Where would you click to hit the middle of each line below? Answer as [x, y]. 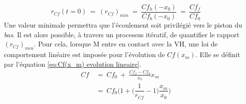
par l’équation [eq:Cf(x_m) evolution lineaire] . [73, 64]
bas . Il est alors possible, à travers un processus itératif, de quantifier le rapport [122, 34]
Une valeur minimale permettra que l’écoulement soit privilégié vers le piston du [123, 25]
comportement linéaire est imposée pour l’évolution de [85, 54]
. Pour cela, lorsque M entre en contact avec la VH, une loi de [126, 44]
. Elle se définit [218, 54]
